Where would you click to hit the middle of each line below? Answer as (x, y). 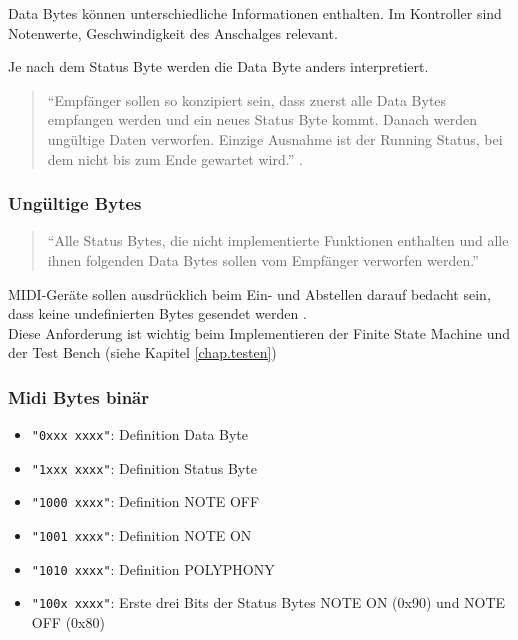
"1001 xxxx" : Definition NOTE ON (141, 535)
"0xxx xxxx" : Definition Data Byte (140, 434)
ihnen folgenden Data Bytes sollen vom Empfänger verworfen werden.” (263, 259)
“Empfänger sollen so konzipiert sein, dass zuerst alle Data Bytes (247, 99)
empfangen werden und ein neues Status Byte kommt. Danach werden (262, 119)
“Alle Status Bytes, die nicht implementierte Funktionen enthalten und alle (278, 240)
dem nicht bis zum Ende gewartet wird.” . (175, 158)
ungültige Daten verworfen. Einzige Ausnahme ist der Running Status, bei (275, 138)
